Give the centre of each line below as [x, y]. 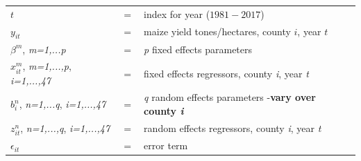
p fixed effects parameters [198, 49]
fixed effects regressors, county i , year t [226, 73]
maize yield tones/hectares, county [217, 31]
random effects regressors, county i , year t [233, 128]
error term [166, 145]
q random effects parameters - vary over [230, 97]
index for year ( [177, 13]
